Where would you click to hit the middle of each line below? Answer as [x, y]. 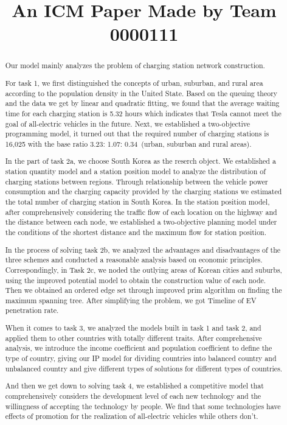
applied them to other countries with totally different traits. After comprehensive [133, 338]
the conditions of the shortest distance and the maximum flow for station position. [136, 232]
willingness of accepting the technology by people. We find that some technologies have [143, 406]
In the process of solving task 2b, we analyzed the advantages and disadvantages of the [143, 249]
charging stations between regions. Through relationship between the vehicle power [137, 181]
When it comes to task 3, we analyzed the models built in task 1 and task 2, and [133, 328]
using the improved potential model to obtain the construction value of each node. [136, 280]
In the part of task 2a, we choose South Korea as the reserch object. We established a [140, 161]
